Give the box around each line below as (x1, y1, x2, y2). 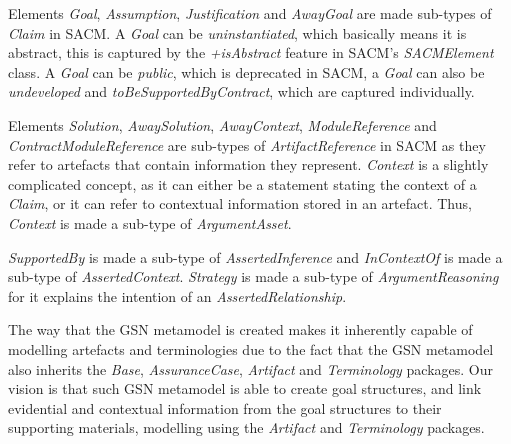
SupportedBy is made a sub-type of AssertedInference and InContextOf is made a (8, 246, 503, 267)
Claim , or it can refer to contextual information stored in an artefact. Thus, (8, 193, 472, 214)
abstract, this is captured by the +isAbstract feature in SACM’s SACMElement (8, 42, 494, 63)
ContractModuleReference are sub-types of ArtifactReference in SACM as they (8, 134, 486, 155)
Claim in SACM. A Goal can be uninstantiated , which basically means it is (8, 22, 467, 43)
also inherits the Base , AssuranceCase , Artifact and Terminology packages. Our (8, 358, 494, 379)
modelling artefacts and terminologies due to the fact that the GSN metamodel (8, 338, 494, 359)
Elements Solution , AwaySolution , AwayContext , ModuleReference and (8, 114, 437, 135)
